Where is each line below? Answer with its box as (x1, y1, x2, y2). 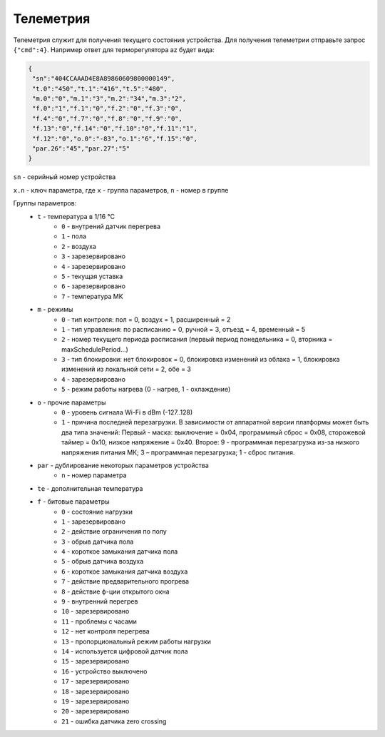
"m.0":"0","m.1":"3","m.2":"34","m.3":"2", (32, 95, 187, 103)
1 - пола (61, 232, 87, 240)
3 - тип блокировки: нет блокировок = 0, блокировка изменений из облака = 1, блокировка (61, 355, 340, 364)
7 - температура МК (61, 292, 124, 300)
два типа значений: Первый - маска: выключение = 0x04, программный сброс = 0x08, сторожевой (61, 428, 366, 437)
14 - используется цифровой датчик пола (61, 647, 188, 656)
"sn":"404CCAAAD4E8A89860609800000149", (32, 75, 175, 83)
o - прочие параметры (37, 398, 106, 407)
